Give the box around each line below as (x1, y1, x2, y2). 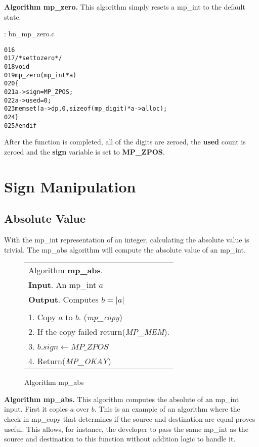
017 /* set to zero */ (4, 55, 62, 62)
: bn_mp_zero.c (4, 28, 55, 39)
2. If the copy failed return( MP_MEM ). (28, 326, 169, 338)
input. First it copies (4, 404, 68, 414)
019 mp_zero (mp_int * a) (4, 71, 77, 79)
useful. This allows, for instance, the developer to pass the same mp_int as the (4, 423, 248, 434)
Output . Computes (28, 293, 99, 306)
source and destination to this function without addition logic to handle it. (4, 433, 236, 444)
